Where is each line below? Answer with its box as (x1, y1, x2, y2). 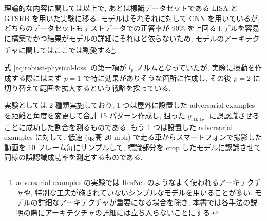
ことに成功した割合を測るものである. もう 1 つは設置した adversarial (4, 121, 233, 132)
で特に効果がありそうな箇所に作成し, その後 (83, 72, 232, 83)
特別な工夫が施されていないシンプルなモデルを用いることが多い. (35, 187, 253, 197)
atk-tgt (191, 117, 206, 122)
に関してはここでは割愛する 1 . (18, 43, 117, 56)
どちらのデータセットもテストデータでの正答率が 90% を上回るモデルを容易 (4, 23, 259, 33)
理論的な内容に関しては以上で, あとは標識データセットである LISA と (4, 3, 238, 13)
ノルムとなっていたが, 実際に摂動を (136, 62, 255, 72)
